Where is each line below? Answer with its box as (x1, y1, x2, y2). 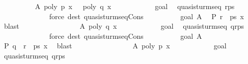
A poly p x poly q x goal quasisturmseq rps (35, 1, 235, 11)
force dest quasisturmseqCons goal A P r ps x (49, 11, 244, 21)
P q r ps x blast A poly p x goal (4, 40, 227, 51)
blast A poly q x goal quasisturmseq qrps (4, 21, 244, 31)
